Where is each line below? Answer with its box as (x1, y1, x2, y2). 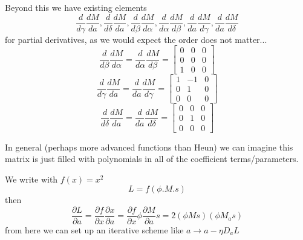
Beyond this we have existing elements (5, 1, 147, 13)
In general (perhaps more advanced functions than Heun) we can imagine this (5, 140, 293, 153)
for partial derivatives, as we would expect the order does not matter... (5, 33, 267, 45)
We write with (5, 172, 58, 185)
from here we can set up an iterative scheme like (5, 223, 184, 236)
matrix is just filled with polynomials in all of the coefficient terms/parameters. (5, 152, 299, 165)
